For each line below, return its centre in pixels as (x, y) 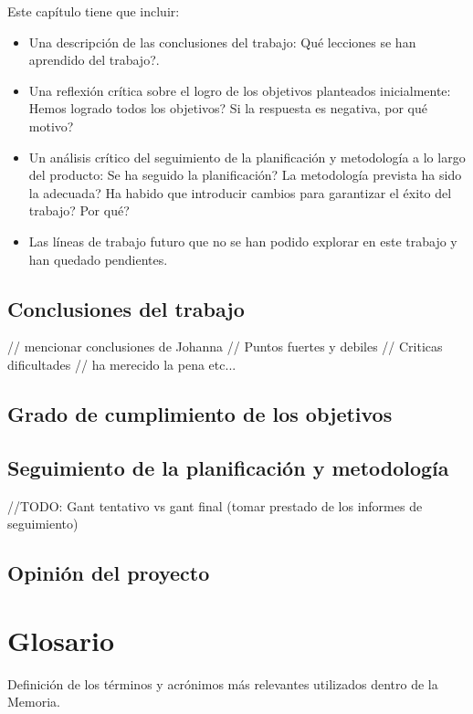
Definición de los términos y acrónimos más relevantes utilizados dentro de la (223, 683)
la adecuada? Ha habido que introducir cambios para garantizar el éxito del (240, 192)
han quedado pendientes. (98, 259)
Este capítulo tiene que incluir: (94, 11)
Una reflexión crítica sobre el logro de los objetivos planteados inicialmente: (240, 90)
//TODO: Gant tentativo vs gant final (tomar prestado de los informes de (215, 505)
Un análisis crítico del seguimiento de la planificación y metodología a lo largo (247, 157)
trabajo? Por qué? (79, 210)
